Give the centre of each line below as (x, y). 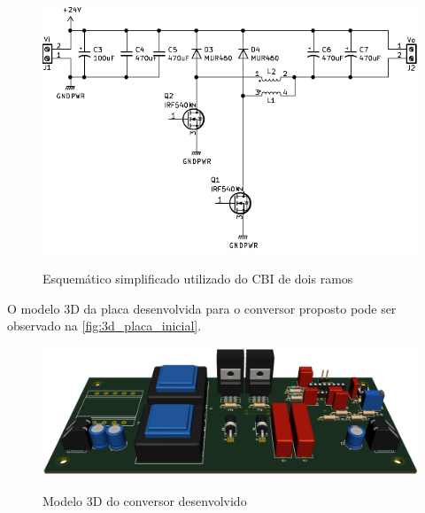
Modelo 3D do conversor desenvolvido (145, 500)
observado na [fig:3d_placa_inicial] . (104, 326)
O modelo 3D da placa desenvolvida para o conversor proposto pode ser (202, 308)
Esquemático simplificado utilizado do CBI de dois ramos (198, 279)
